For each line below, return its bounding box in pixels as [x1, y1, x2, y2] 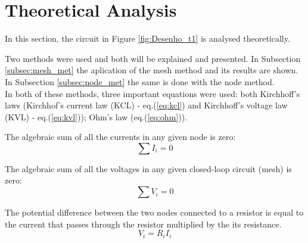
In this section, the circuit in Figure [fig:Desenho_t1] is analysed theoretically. [5, 32, 290, 45]
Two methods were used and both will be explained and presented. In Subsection [5, 52, 301, 64]
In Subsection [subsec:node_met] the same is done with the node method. [5, 75, 275, 88]
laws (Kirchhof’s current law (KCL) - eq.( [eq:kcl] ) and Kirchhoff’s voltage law [5, 99, 288, 111]
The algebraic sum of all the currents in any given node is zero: [5, 130, 236, 143]
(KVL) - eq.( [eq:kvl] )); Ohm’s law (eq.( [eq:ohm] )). [5, 110, 187, 123]
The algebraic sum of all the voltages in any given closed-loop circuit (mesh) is [5, 162, 292, 175]
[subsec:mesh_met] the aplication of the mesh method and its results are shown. [5, 64, 298, 76]
